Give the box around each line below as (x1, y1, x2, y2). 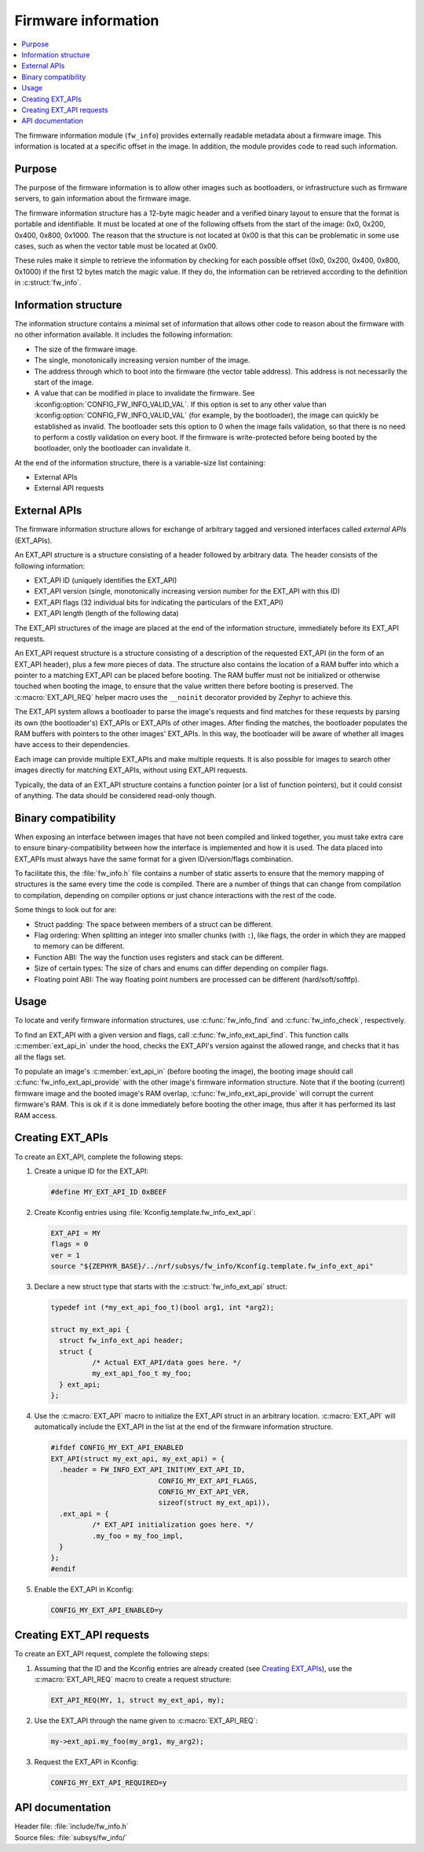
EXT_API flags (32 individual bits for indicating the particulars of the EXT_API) (34, 598, 284, 607)
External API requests (34, 484, 104, 493)
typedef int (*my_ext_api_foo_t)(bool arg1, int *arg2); (50, 1302, 275, 1312)
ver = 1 (50, 1250, 80, 1260)
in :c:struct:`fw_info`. (14, 278, 82, 287)
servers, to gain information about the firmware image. (14, 193, 192, 204)
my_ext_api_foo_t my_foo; (91, 1369, 192, 1378)
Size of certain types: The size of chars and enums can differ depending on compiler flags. (34, 963, 329, 973)
